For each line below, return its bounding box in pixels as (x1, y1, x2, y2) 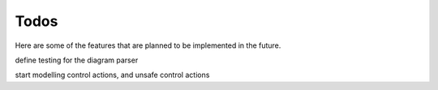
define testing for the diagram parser (15, 55, 139, 65)
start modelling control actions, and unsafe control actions (15, 70, 210, 80)
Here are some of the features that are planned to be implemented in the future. (15, 41, 281, 50)
